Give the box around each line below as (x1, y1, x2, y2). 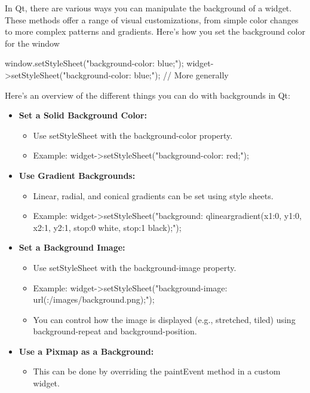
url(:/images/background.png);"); (33, 293, 155, 306)
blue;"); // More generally (134, 68, 229, 81)
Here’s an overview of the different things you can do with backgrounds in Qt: (5, 89, 290, 101)
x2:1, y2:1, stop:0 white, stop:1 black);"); (33, 221, 182, 233)
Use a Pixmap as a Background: (19, 345, 154, 357)
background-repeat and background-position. (33, 325, 197, 337)
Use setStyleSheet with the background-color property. (33, 129, 233, 141)
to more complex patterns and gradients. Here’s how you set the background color (5, 25, 305, 38)
